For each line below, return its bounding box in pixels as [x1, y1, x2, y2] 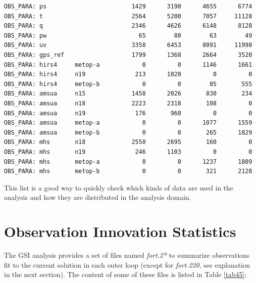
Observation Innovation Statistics [4, 221, 236, 241]
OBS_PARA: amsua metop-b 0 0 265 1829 [4, 129, 253, 136]
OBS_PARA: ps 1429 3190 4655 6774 [4, 3, 253, 10]
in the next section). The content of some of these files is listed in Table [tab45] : [4, 269, 247, 280]
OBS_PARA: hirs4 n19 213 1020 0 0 [4, 71, 253, 78]
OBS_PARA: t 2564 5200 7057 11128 [4, 12, 253, 20]
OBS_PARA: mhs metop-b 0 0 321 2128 [4, 168, 253, 175]
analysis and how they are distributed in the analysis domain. [4, 192, 191, 202]
